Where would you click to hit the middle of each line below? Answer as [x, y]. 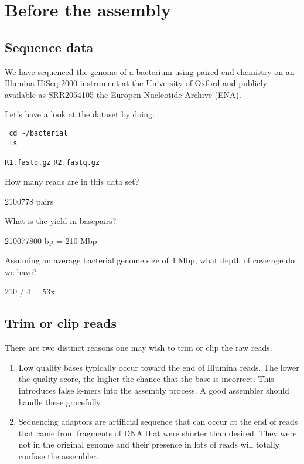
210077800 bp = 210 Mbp [51, 240]
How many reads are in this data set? [72, 181]
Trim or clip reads [61, 323]
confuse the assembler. [59, 456]
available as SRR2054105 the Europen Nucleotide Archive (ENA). [123, 94]
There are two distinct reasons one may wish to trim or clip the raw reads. [139, 348]
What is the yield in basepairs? [61, 221]
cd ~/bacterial [38, 133]
